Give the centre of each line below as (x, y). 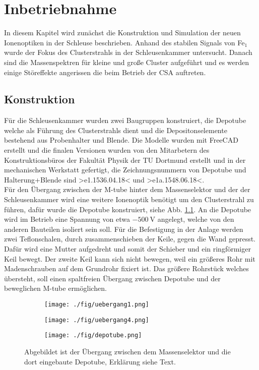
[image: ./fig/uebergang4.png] (97, 320)
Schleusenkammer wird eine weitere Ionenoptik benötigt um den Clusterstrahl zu (129, 199)
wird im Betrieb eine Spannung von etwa (67, 219)
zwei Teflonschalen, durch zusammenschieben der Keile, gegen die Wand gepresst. (130, 239)
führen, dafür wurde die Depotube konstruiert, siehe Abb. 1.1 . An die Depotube (128, 209)
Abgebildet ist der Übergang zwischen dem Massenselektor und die (127, 351)
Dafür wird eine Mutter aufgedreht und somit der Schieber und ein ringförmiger (127, 249)
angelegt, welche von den (196, 219)
